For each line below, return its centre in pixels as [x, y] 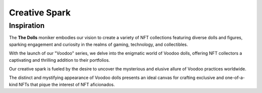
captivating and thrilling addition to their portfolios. [59, 60]
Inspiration [27, 26]
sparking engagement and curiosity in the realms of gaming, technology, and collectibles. [98, 44]
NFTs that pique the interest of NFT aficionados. [67, 84]
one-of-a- [235, 78]
